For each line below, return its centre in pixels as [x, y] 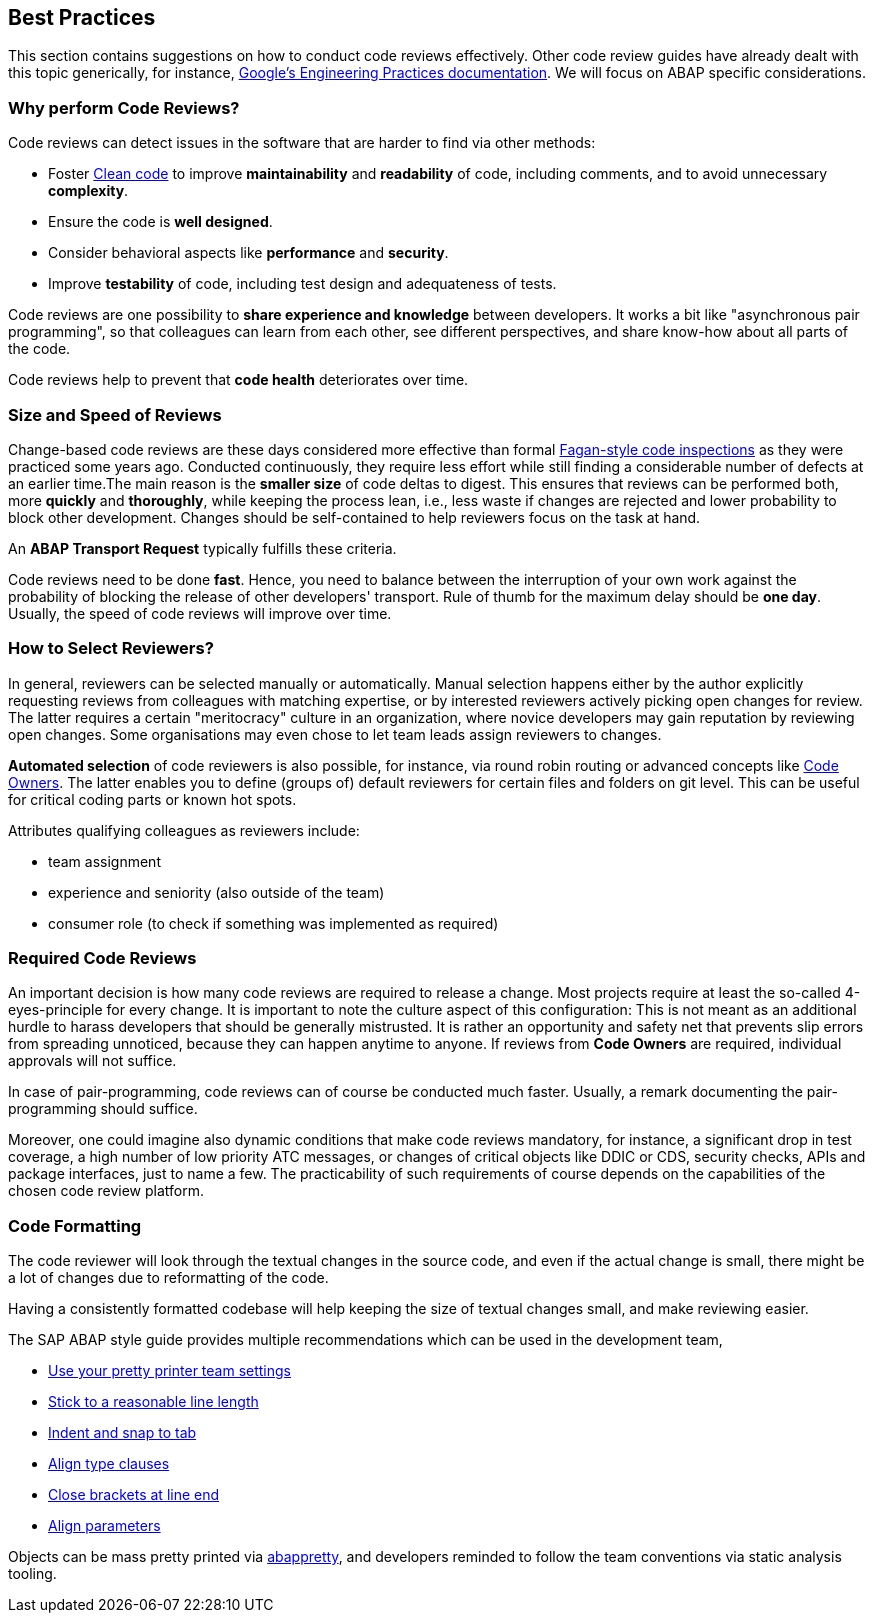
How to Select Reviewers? [111, 648]
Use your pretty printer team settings [170, 1371]
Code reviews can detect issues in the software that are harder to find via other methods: [302, 143]
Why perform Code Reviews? [124, 107]
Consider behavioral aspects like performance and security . [248, 253]
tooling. [32, 1574]
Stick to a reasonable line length [153, 1402]
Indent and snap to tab [122, 1433]
